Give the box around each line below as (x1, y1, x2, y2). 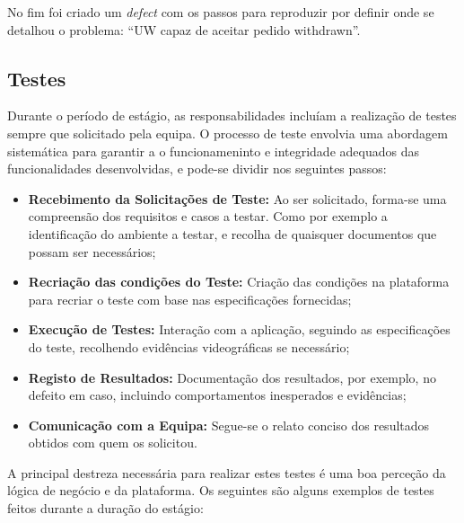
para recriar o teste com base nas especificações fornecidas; (28, 289, 352, 308)
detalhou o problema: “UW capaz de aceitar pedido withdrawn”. (7, 20, 361, 39)
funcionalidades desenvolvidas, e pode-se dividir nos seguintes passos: (7, 159, 387, 178)
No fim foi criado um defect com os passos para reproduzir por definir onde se (7, 3, 434, 21)
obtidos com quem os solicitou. (28, 433, 197, 452)
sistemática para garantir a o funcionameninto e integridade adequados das (7, 141, 419, 160)
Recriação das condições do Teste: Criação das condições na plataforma (28, 272, 450, 291)
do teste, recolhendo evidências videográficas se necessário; (28, 337, 350, 356)
